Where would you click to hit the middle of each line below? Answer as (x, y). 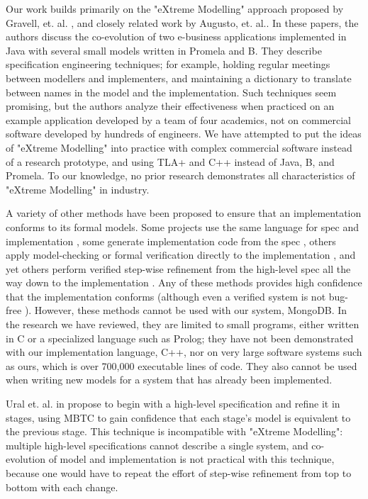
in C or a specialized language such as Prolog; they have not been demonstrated (180, 338)
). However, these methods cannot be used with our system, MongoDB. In (186, 310)
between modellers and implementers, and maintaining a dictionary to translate (179, 78)
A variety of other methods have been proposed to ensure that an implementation (184, 213)
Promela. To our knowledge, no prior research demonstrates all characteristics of (180, 175)
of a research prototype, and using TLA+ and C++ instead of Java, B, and (170, 161)
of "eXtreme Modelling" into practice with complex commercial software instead (179, 147)
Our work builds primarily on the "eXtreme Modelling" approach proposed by (175, 9)
